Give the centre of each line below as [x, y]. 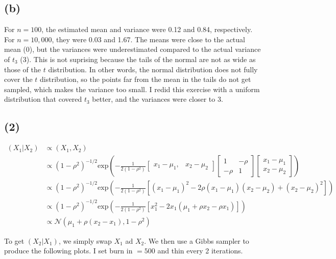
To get [14, 240]
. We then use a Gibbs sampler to [197, 240]
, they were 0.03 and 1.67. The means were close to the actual [148, 39]
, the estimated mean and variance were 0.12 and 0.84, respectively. [147, 29]
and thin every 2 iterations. [200, 251]
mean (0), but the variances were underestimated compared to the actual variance [133, 49]
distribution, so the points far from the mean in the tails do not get [146, 79]
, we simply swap [85, 240]
